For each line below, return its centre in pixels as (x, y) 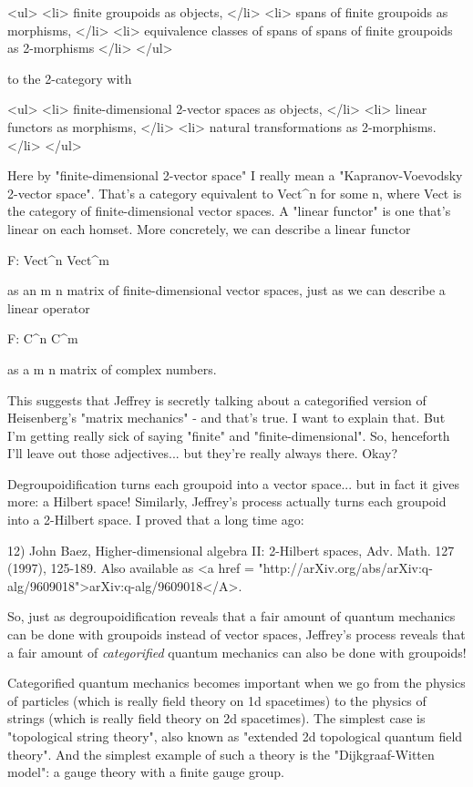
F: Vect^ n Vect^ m (58, 259)
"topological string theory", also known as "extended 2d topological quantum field (235, 736)
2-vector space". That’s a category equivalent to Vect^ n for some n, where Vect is (235, 193)
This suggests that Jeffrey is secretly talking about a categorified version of (217, 399)
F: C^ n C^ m (43, 338)
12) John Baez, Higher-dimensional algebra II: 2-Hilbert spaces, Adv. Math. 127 (231, 550)
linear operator (49, 307)
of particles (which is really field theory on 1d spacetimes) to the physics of (217, 700)
